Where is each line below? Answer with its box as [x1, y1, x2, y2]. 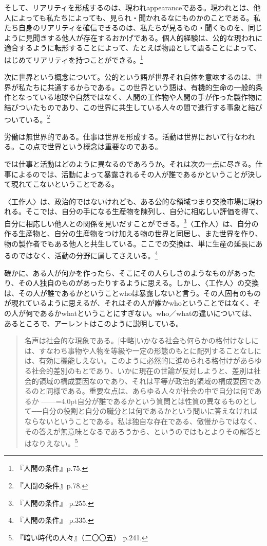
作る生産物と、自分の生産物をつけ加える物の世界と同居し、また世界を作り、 [4, 228, 262, 239]
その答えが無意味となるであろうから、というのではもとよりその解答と [24, 426, 261, 436]
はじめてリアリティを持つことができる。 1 [4, 52, 143, 65]
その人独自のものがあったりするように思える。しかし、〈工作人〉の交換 [18, 277, 259, 288]
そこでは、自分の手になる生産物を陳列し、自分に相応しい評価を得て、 [25, 206, 263, 217]
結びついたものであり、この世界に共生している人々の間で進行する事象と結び [4, 102, 262, 112]
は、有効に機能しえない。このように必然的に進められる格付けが [24, 355, 240, 366]
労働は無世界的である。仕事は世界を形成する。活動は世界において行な [4, 131, 241, 142]
